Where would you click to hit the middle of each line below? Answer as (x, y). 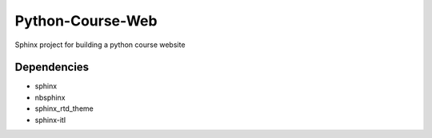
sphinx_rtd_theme (64, 108)
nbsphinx (50, 97)
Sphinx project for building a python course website (100, 45)
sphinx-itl (50, 120)
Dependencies (52, 67)
